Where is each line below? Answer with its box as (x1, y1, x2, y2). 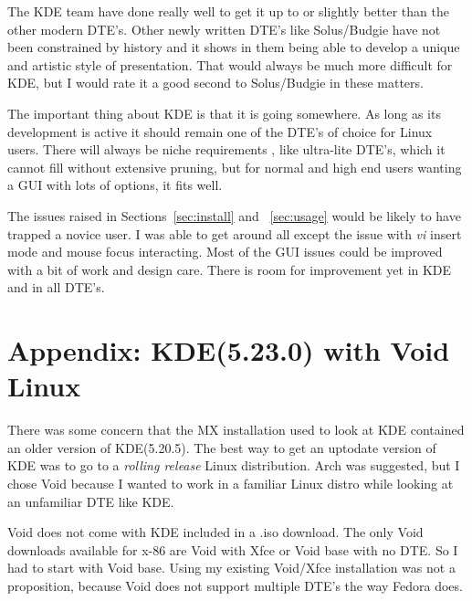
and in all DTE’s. (7, 278, 105, 297)
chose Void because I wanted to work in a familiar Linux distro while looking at (7, 474, 454, 492)
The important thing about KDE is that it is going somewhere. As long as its (7, 103, 441, 122)
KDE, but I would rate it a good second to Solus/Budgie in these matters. (7, 73, 424, 92)
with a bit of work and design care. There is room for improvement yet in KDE (7, 259, 452, 279)
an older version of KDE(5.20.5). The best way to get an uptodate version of (7, 438, 436, 457)
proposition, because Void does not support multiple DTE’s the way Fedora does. (7, 575, 463, 595)
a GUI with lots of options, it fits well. (7, 175, 223, 195)
